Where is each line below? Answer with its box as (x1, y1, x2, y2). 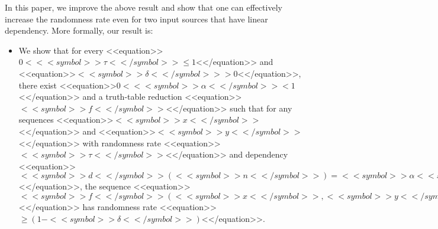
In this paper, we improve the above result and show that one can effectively (5, 1, 282, 13)
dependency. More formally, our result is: (5, 24, 153, 37)
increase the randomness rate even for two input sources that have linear (5, 12, 268, 25)
